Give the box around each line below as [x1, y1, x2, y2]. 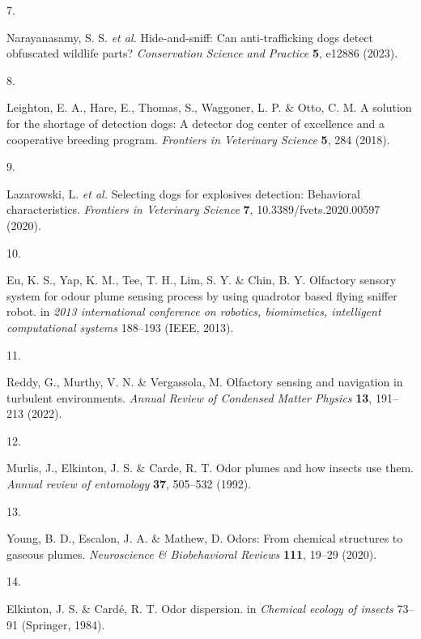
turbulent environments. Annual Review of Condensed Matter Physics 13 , [6, 389, 372, 406]
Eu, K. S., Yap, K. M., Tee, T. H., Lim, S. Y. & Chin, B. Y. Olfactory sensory [6, 271, 397, 288]
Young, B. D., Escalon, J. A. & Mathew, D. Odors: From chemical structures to [6, 530, 403, 547]
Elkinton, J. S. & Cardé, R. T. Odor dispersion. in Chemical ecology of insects [6, 600, 393, 617]
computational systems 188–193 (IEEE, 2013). [6, 318, 234, 335]
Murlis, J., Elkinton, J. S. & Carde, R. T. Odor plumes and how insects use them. [6, 459, 414, 476]
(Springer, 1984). [21, 616, 105, 633]
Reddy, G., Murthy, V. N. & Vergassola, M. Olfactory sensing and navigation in [6, 373, 403, 390]
